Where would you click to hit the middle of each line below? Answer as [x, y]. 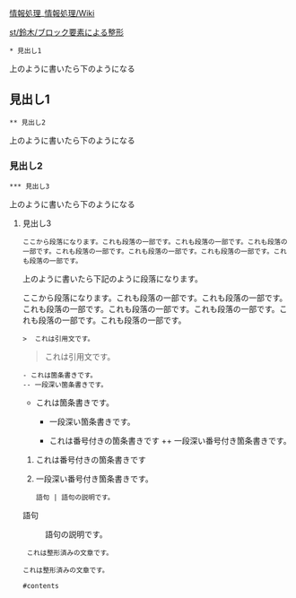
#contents [41, 586]
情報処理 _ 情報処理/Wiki [52, 13]
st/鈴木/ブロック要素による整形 [66, 32]
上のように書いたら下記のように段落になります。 [113, 279]
